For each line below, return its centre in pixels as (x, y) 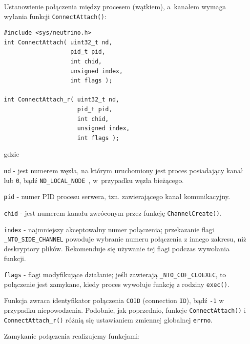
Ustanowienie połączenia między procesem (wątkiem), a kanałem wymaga (115, 6)
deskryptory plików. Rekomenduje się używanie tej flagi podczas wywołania (117, 248)
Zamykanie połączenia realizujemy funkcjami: (72, 336)
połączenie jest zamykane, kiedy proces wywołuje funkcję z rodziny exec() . (117, 284)
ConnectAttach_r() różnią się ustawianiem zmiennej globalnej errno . (108, 319)
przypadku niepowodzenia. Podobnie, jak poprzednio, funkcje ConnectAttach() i (125, 310)
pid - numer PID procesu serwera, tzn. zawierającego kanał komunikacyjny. (117, 196)
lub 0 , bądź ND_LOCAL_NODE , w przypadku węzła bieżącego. (94, 180)
